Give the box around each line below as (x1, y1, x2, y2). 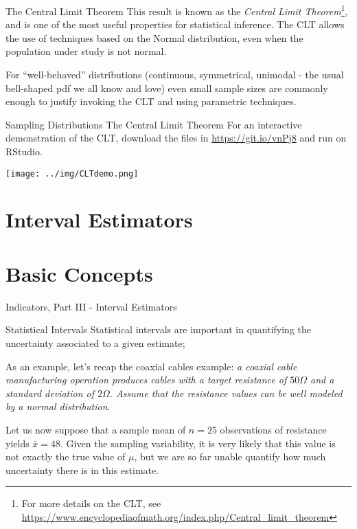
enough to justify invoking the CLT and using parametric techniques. (5, 94, 297, 109)
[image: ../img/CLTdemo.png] (5, 168, 139, 179)
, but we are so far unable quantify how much (134, 449, 326, 464)
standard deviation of (5, 385, 94, 400)
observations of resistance (220, 422, 327, 436)
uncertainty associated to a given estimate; (5, 335, 185, 350)
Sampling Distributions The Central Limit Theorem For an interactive (5, 117, 302, 131)
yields (5, 436, 30, 450)
